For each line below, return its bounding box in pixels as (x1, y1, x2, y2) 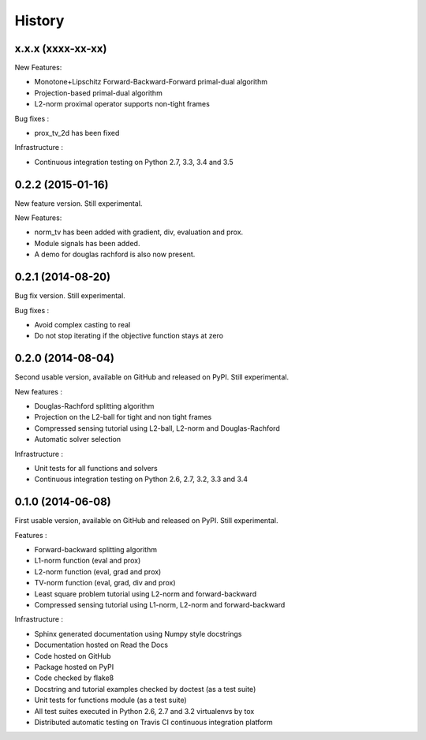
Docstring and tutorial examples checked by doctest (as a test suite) (34, 684, 256, 693)
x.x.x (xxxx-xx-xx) (14, 42, 107, 55)
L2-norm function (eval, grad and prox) (34, 566, 162, 576)
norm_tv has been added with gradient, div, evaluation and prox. (34, 227, 244, 237)
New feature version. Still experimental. (14, 198, 143, 208)
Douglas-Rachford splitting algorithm (34, 402, 155, 411)
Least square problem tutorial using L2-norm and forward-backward (34, 589, 257, 599)
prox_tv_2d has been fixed (34, 129, 120, 138)
